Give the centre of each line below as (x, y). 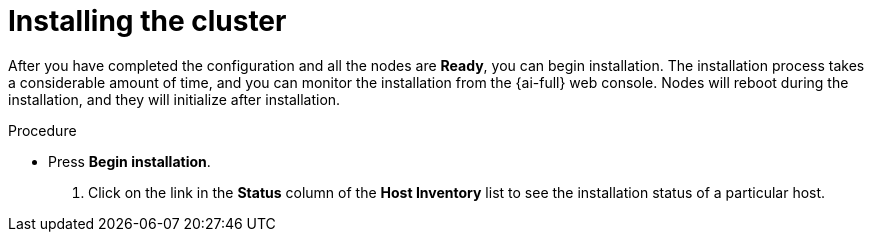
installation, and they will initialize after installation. (174, 99)
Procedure (42, 130)
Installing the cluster (147, 21)
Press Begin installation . (129, 161)
